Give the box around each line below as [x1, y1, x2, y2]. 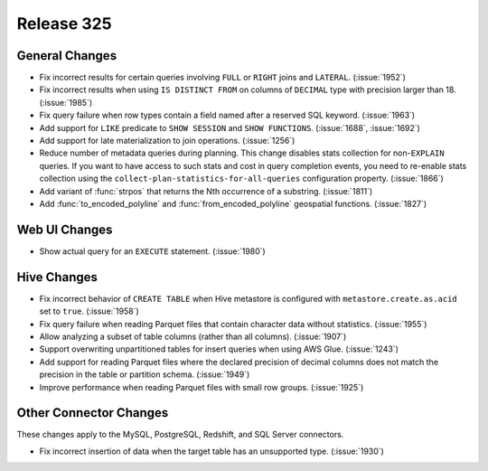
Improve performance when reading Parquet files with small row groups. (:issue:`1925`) [39, 382, 364, 392]
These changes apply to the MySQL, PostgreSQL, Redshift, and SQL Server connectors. [16, 429, 344, 440]
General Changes [16, 48, 117, 63]
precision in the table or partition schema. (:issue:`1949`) [39, 369, 250, 380]
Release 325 [16, 14, 112, 33]
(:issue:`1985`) [39, 97, 93, 108]
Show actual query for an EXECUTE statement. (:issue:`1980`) [39, 245, 266, 257]
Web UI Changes [16, 221, 113, 237]
